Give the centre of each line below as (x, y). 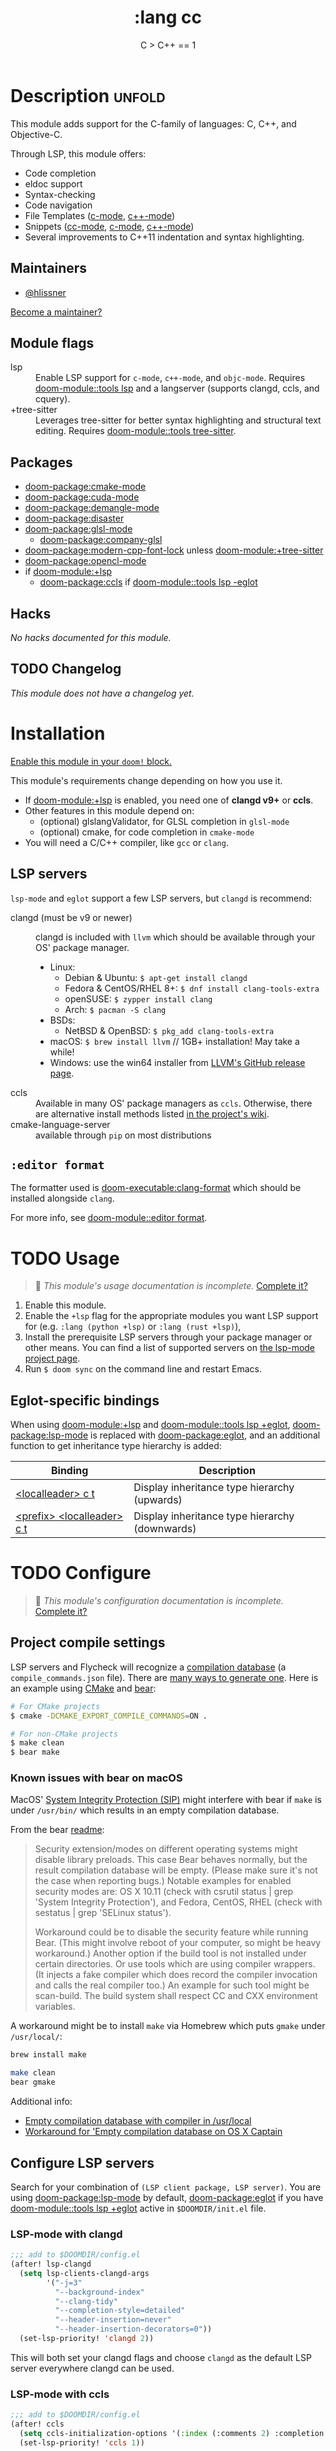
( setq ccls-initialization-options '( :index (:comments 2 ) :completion (172, 2434)
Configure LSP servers (82, 2162)
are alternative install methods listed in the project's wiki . (152, 1113)
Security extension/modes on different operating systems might (166, 1849)
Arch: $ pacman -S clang (115, 1009)
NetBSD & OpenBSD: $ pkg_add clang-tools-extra (169, 1030)
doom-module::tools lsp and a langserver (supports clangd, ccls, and (177, 388)
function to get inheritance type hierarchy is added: (116, 1446)
